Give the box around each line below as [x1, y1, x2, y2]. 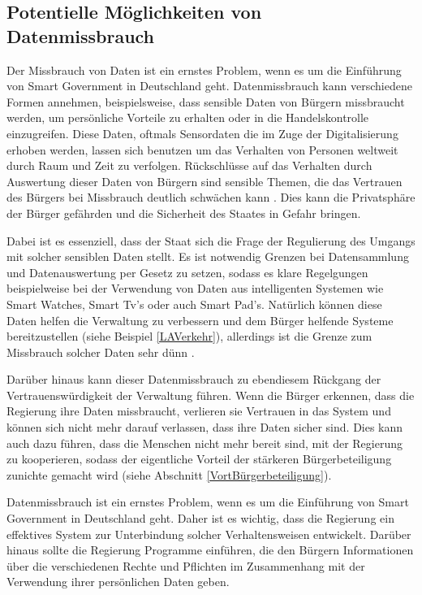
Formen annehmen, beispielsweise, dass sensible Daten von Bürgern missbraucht [6, 93, 405, 110]
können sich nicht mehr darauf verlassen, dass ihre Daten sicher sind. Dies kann [6, 419, 403, 436]
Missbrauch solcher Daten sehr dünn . [6, 343, 195, 360]
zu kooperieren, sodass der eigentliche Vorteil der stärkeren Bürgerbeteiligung [6, 450, 392, 467]
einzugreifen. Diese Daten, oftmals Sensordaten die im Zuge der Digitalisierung [6, 124, 398, 141]
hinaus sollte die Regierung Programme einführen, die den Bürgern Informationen [6, 541, 414, 558]
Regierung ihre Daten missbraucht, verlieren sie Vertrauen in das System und [6, 402, 391, 419]
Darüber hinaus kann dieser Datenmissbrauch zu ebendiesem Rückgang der [6, 371, 381, 388]
